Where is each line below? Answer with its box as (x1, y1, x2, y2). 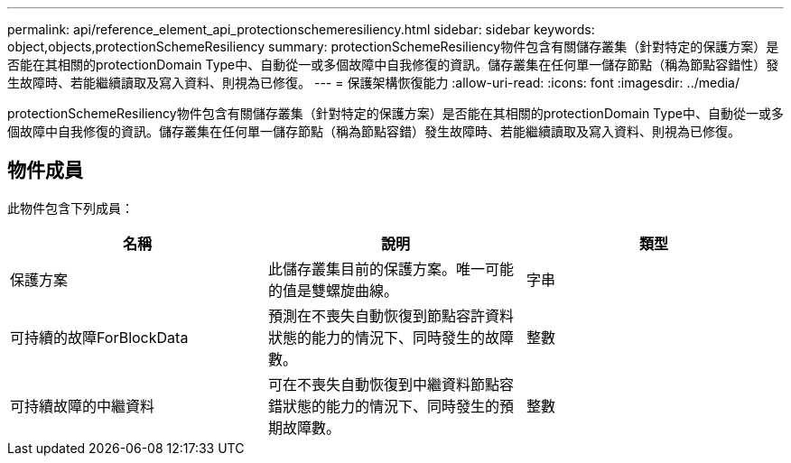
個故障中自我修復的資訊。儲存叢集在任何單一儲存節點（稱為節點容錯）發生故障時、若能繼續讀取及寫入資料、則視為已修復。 (7, 124, 740, 139)
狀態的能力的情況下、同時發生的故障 (267, 328, 514, 347)
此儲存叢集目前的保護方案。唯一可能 (267, 259, 514, 278)
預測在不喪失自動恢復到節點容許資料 (267, 306, 514, 325)
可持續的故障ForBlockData (10, 328, 189, 347)
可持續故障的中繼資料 (10, 396, 155, 415)
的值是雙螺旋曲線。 (267, 281, 398, 300)
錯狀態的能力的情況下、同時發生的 (267, 396, 499, 415)
